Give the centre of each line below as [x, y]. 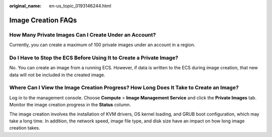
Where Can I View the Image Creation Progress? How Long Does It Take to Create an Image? [124, 88]
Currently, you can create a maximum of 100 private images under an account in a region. [102, 45]
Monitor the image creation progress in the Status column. [70, 105]
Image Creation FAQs [43, 20]
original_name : [25, 6]
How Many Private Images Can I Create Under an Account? [83, 35]
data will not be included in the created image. [57, 75]
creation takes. [25, 128]
